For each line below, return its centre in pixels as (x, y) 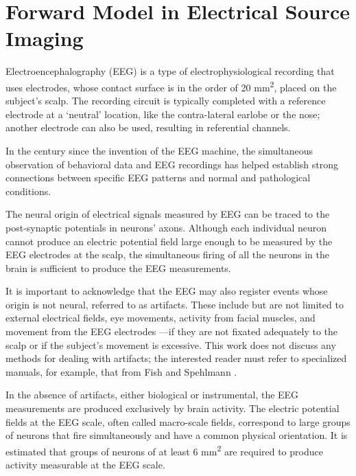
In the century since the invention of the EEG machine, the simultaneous (159, 150)
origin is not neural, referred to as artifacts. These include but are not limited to (175, 304)
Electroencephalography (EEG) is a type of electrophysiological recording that (170, 71)
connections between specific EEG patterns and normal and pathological (158, 178)
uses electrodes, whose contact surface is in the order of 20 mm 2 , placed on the (171, 86)
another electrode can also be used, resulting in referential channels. (148, 127)
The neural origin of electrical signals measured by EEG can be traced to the (168, 214)
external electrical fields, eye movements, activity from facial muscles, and (161, 318)
